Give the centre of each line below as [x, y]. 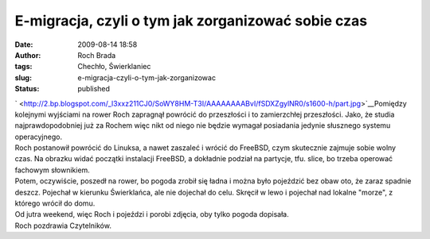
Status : [27, 89]
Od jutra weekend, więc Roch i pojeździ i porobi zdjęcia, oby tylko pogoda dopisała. [152, 214]
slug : [23, 77]
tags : [23, 67]
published [94, 89]
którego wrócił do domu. [55, 203]
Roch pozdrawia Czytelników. [63, 226]
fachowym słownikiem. [53, 170]
